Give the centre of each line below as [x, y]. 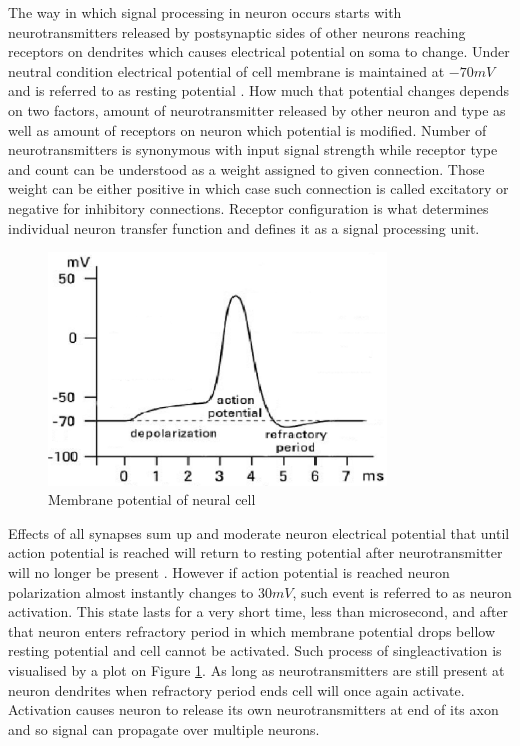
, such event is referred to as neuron [402, 591]
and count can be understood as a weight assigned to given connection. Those [246, 168]
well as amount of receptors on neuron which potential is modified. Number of [247, 129]
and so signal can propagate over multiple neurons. [164, 728]
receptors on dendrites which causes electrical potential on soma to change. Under [259, 51]
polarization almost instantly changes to [131, 591]
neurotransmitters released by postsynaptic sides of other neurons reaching [237, 31]
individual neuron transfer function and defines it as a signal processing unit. [244, 227]
